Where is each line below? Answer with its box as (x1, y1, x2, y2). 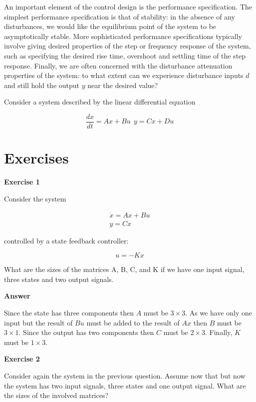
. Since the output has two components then (18, 327, 154, 337)
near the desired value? (87, 79, 158, 90)
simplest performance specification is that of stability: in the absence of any (4, 11, 235, 21)
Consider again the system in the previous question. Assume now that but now (4, 370, 246, 380)
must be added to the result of (86, 317, 180, 327)
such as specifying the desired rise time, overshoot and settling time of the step (4, 50, 246, 60)
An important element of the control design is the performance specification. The (4, 1, 252, 11)
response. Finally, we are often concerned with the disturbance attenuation (4, 60, 233, 70)
